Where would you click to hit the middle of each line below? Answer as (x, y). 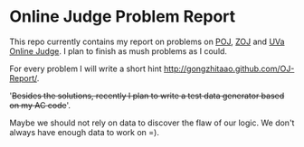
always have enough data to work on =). (85, 132)
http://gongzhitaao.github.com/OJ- (229, 69)
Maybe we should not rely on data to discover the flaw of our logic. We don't (152, 123)
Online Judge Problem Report (123, 17)
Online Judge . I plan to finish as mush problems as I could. (119, 51)
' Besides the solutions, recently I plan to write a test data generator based (147, 96)
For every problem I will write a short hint (86, 69)
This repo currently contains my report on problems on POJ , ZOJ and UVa (147, 41)
